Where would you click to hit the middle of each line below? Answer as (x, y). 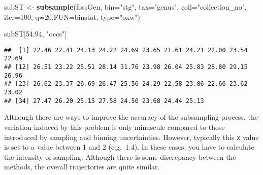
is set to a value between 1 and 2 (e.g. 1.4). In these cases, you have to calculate (129, 147)
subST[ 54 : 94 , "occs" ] (36, 34)
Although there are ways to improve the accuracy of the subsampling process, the (131, 117)
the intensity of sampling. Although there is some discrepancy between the (120, 156)
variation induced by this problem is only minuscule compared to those (114, 127)
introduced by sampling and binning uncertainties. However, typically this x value (131, 137)
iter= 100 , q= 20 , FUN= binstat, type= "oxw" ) (72, 16)
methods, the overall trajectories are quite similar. (82, 167)
